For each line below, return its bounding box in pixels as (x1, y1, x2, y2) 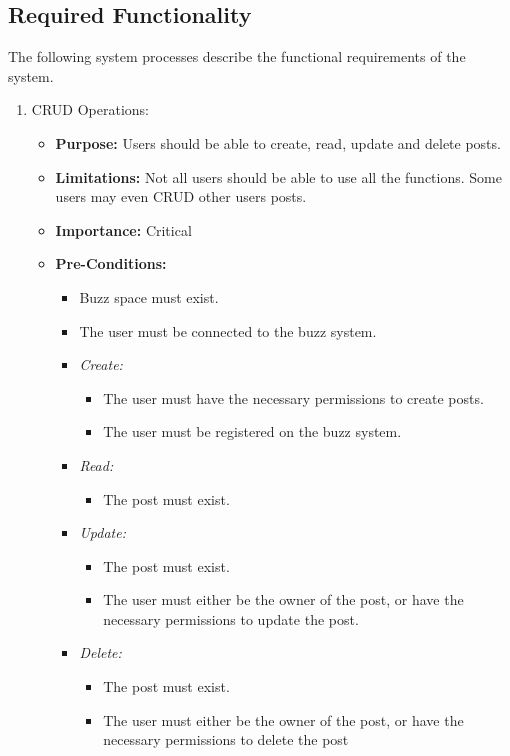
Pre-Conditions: (55, 253, 167, 274)
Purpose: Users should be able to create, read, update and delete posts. (55, 132, 501, 153)
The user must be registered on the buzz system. (103, 421, 402, 442)
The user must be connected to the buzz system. (79, 320, 377, 341)
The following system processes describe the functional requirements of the (8, 46, 466, 67)
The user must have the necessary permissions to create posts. (103, 387, 484, 408)
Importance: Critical (55, 219, 192, 240)
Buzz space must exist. (79, 286, 219, 307)
